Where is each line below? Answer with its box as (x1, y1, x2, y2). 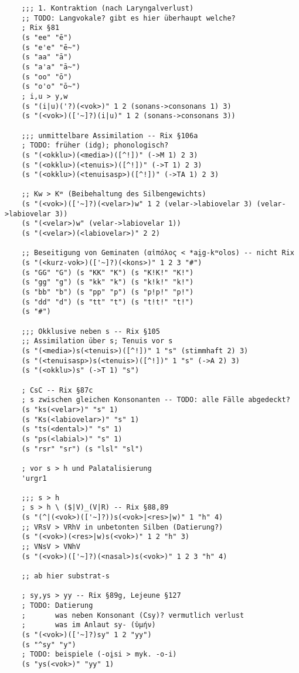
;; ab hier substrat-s (21, 572, 110, 581)
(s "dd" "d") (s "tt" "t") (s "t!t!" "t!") (21, 297, 194, 306)
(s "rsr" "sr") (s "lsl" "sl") (21, 444, 144, 453)
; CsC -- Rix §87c (21, 386, 93, 394)
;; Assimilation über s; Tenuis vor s (21, 337, 173, 346)
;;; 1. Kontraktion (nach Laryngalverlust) (21, 4, 194, 12)
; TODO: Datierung (21, 601, 93, 610)
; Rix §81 (21, 24, 60, 32)
